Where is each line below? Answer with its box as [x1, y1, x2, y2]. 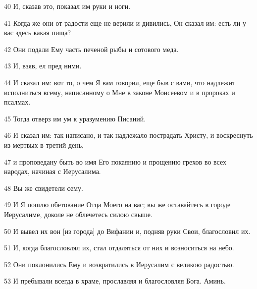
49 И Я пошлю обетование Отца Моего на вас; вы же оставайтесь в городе [4, 199, 231, 210]
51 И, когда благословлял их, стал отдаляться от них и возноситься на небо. [4, 242, 234, 253]
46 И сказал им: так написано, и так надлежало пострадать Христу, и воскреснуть [4, 130, 253, 140]
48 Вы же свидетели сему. [4, 182, 83, 193]
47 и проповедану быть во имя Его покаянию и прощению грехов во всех [4, 156, 226, 167]
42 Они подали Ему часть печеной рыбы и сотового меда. [4, 44, 179, 54]
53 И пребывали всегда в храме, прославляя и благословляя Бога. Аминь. [4, 276, 226, 286]
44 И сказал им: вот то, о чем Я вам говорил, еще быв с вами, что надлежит [4, 77, 236, 87]
